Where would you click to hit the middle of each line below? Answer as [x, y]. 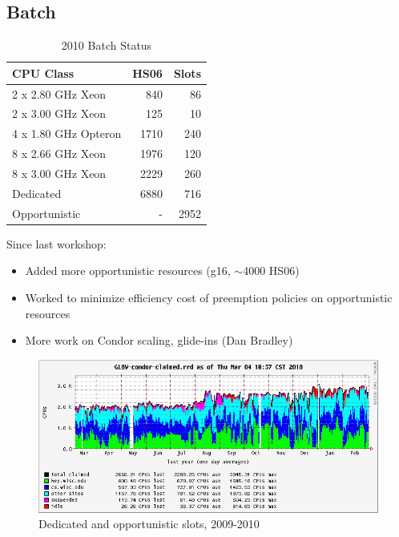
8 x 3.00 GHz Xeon [59, 174]
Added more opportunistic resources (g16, [128, 271]
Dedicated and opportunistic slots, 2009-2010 [149, 524]
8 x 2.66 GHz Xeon [59, 153]
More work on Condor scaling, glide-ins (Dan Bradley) [159, 340]
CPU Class [43, 73]
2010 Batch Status [107, 45]
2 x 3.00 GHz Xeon [59, 113]
